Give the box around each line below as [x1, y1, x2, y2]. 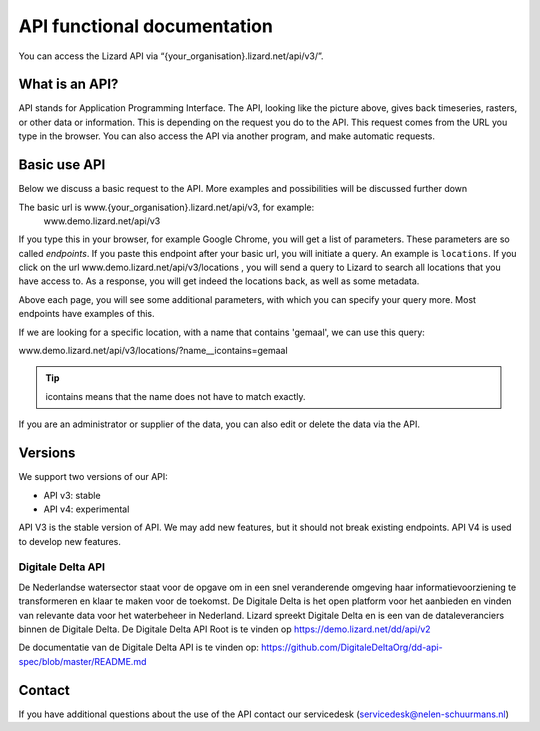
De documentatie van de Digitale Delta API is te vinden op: [18, 641, 260, 654]
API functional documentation [18, 15, 274, 37]
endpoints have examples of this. [18, 308, 155, 320]
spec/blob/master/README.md [18, 655, 147, 667]
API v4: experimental [43, 503, 130, 515]
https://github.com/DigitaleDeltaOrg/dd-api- [261, 641, 444, 654]
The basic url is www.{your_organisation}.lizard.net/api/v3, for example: [18, 201, 315, 213]
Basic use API [18, 156, 106, 174]
